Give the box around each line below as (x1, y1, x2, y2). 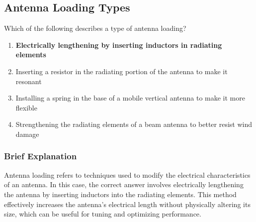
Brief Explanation (4, 150, 77, 162)
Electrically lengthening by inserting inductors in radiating (15, 39, 222, 50)
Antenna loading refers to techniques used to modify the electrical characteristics (4, 169, 251, 180)
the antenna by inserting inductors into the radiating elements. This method (4, 189, 237, 199)
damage (15, 128, 39, 139)
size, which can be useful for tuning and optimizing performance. (4, 209, 201, 219)
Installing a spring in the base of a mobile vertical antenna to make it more (15, 93, 245, 103)
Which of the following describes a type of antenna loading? (4, 23, 186, 33)
